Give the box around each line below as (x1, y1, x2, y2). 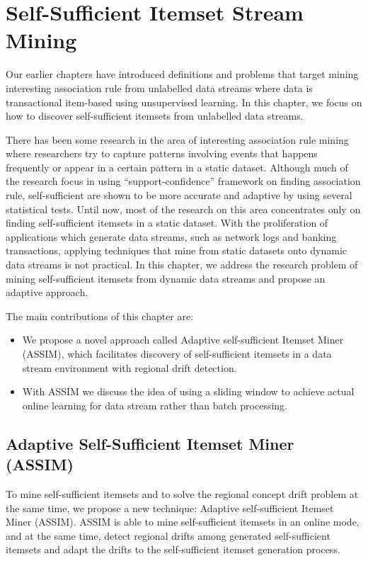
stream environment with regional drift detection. (22, 360, 237, 375)
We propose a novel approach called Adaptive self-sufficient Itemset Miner (22, 332, 344, 347)
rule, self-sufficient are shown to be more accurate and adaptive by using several (6, 188, 352, 203)
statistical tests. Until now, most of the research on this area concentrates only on (6, 201, 361, 216)
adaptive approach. (6, 285, 88, 300)
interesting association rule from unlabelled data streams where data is (6, 80, 313, 95)
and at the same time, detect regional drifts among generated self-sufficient (6, 528, 330, 543)
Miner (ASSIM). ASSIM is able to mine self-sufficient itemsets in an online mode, (6, 514, 360, 529)
